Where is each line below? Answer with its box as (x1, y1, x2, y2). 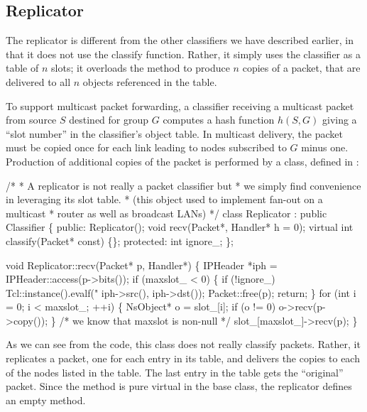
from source (6, 112, 57, 127)
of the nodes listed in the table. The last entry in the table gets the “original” (6, 364, 344, 379)
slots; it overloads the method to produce (51, 60, 230, 75)
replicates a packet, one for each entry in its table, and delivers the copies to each (6, 351, 360, 366)
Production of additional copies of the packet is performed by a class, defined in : (6, 153, 359, 168)
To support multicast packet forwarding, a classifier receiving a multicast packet (6, 98, 354, 113)
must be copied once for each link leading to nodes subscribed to (6, 140, 287, 155)
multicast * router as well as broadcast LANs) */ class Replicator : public (6, 205, 327, 220)
